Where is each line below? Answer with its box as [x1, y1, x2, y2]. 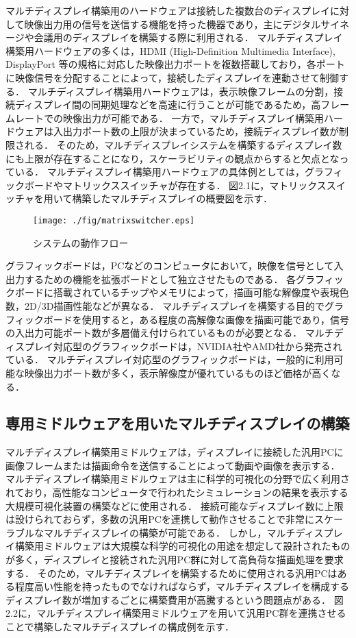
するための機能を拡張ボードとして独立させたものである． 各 [24, 271, 296, 286]
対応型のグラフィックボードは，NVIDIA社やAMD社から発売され [53, 339, 343, 353]
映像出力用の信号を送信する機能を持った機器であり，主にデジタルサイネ [24, 16, 350, 31]
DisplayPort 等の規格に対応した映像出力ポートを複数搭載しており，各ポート [5, 57, 345, 71]
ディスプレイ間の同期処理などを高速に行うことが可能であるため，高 [14, 97, 321, 112]
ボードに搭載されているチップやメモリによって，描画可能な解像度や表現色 [14, 285, 349, 299]
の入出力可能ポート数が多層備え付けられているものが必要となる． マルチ [5, 326, 334, 340]
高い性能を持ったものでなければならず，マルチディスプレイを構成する [34, 579, 350, 593]
